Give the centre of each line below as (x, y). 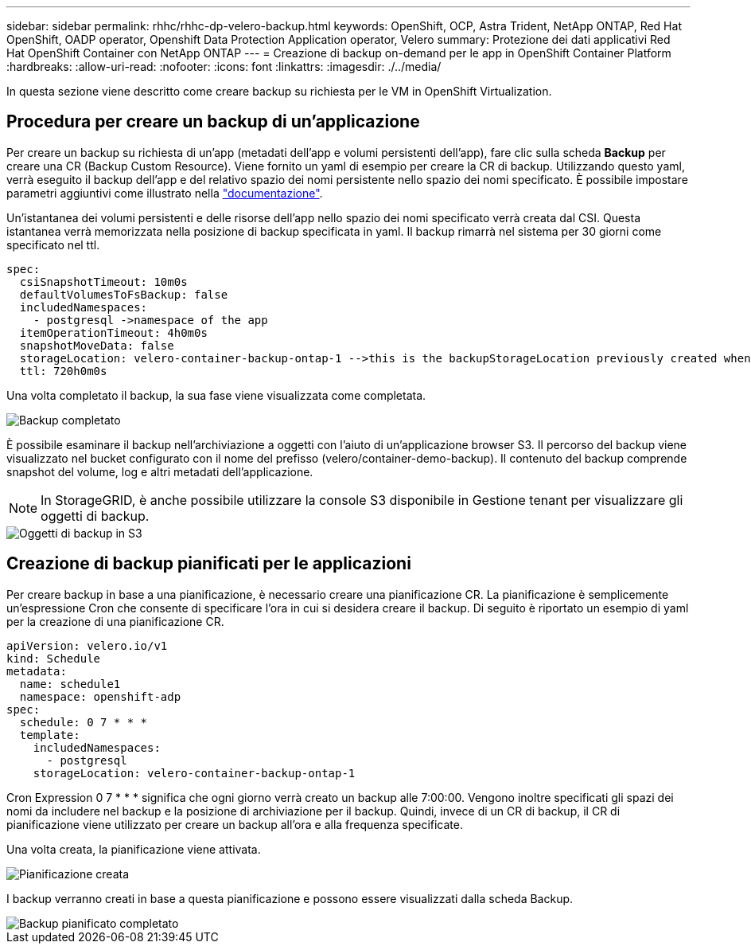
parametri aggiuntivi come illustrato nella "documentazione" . (165, 193)
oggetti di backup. (95, 516)
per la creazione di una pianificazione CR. (115, 621)
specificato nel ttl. (53, 244)
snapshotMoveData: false (97, 345)
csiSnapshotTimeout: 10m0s (103, 281)
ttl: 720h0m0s (63, 371)
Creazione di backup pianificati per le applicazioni (209, 564)
